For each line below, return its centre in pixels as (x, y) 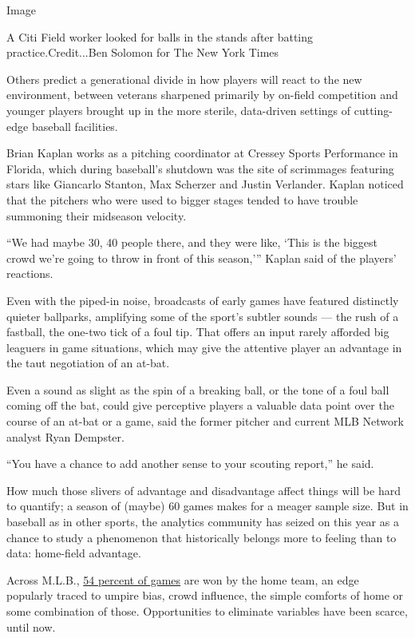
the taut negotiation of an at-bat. (88, 363)
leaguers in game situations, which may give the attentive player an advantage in (204, 347)
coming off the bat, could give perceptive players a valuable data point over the (200, 405)
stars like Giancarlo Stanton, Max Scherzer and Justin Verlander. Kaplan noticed (205, 184)
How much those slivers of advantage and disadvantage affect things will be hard (204, 490)
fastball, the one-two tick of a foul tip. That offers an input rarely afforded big (198, 332)
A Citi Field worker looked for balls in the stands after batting (160, 36)
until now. (31, 626)
